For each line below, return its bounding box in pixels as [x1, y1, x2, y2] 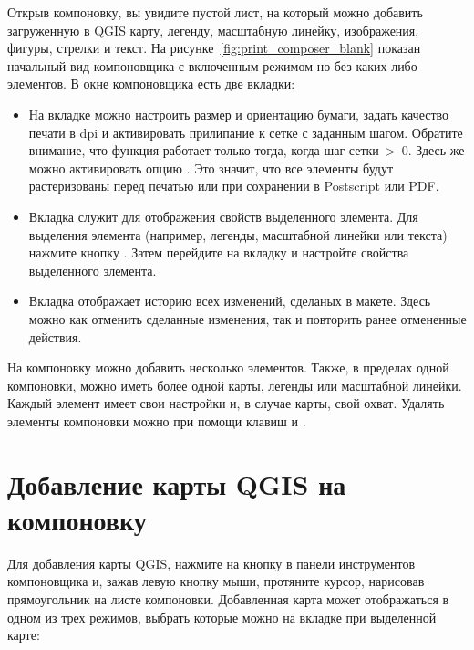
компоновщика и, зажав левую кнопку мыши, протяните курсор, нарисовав [7, 571, 425, 591]
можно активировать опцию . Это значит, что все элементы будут [28, 158, 394, 177]
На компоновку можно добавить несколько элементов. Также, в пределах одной [7, 358, 449, 377]
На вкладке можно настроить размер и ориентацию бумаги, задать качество [28, 104, 449, 123]
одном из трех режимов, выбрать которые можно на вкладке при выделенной [7, 607, 437, 626]
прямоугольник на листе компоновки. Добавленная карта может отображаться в [7, 589, 449, 608]
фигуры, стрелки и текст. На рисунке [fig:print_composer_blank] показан [7, 38, 421, 58]
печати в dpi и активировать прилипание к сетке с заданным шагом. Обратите [28, 122, 463, 142]
